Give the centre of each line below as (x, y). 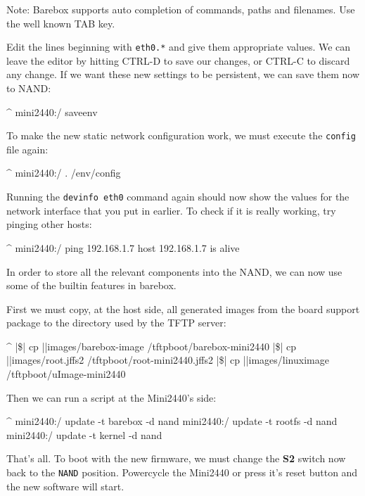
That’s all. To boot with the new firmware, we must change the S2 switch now (176, 458)
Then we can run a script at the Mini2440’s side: (111, 397)
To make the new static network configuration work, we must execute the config (181, 135)
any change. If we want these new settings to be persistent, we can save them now (183, 74)
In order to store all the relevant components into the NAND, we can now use (174, 271)
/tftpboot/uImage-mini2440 (66, 374)
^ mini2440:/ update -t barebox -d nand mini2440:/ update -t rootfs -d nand (172, 421)
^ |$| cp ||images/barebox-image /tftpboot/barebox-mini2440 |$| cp (152, 346)
